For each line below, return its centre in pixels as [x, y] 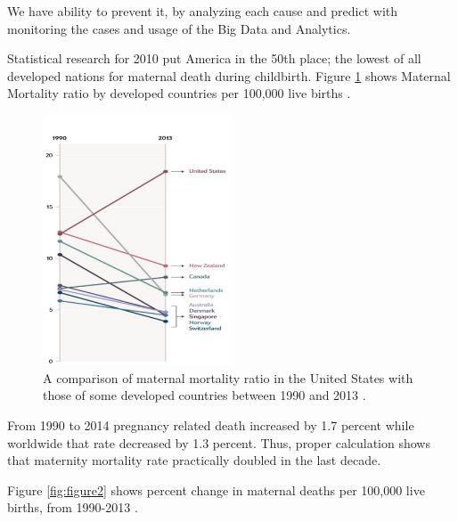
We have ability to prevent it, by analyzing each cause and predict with [203, 11]
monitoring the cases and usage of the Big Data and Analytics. [179, 28]
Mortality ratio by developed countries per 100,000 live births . [179, 93]
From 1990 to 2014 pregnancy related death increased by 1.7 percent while [211, 424]
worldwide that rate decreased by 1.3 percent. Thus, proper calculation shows [219, 442]
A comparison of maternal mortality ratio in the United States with [228, 377]
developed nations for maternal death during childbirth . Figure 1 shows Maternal [229, 75]
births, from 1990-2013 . [73, 507]
